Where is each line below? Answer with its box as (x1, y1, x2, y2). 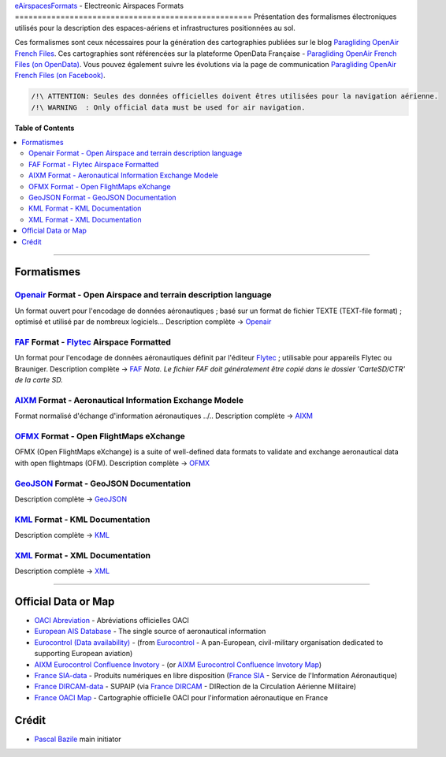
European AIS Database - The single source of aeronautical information (34, 627, 266, 636)
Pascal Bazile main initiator (34, 734, 121, 744)
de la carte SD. (14, 375, 63, 385)
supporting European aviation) (34, 649, 133, 658)
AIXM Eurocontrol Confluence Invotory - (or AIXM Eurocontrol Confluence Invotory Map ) (34, 659, 322, 669)
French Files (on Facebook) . (14, 71, 106, 80)
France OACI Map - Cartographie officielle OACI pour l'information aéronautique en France (34, 692, 329, 702)
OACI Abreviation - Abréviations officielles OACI (34, 616, 189, 625)
